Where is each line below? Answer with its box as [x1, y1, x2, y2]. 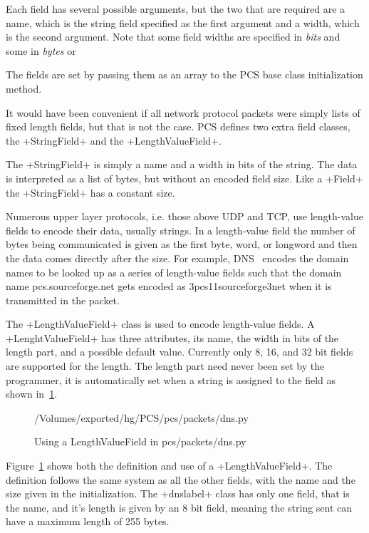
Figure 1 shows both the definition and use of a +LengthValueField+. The [6, 458, 333, 473]
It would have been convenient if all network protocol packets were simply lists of [6, 105, 360, 120]
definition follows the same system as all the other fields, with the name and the [6, 472, 355, 487]
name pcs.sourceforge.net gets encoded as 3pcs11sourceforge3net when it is [6, 279, 332, 294]
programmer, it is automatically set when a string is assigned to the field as [6, 372, 336, 387]
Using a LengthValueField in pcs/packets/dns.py [34, 434, 246, 449]
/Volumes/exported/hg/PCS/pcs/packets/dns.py [34, 410, 249, 425]
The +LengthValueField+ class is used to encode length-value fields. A [6, 316, 315, 331]
